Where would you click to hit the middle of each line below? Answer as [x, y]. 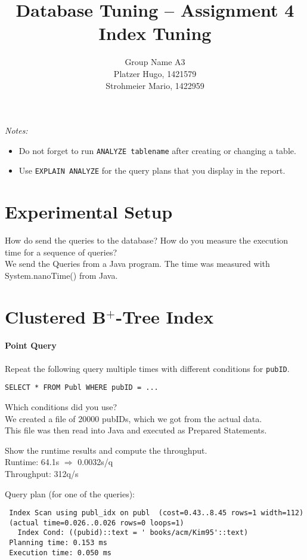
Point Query [31, 345]
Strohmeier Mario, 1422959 [155, 85]
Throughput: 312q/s [42, 473]
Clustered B [55, 316]
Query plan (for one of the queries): [70, 493]
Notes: [16, 130]
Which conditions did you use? [61, 406]
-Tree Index [165, 316]
